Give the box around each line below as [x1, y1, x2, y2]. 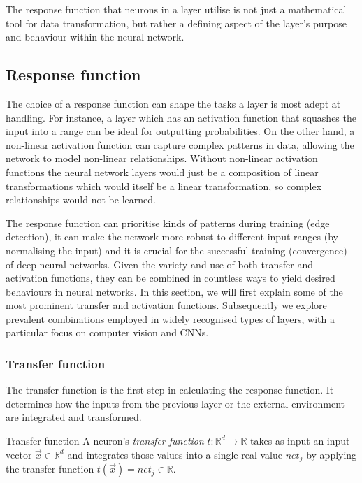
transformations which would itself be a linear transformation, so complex [6, 178, 322, 193]
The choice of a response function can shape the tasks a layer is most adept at [6, 96, 341, 110]
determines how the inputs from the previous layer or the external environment [6, 396, 345, 410]
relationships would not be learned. [6, 192, 156, 207]
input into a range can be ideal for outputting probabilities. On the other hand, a [6, 124, 355, 138]
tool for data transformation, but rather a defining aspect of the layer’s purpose [6, 15, 347, 30]
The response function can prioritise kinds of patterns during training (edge [6, 215, 330, 230]
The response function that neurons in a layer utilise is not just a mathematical [6, 2, 347, 16]
